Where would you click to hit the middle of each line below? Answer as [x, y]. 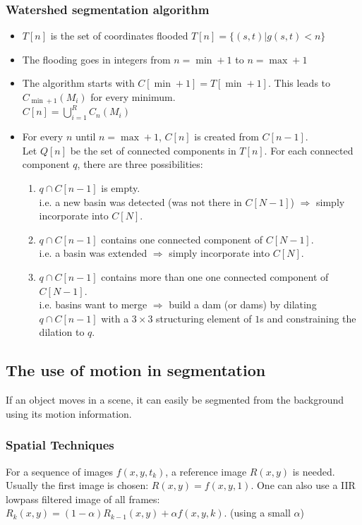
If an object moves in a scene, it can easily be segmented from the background [175, 400]
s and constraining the [308, 318]
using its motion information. [69, 413]
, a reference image [206, 471]
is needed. [314, 471]
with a [115, 318]
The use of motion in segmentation [136, 370]
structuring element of [204, 318]
